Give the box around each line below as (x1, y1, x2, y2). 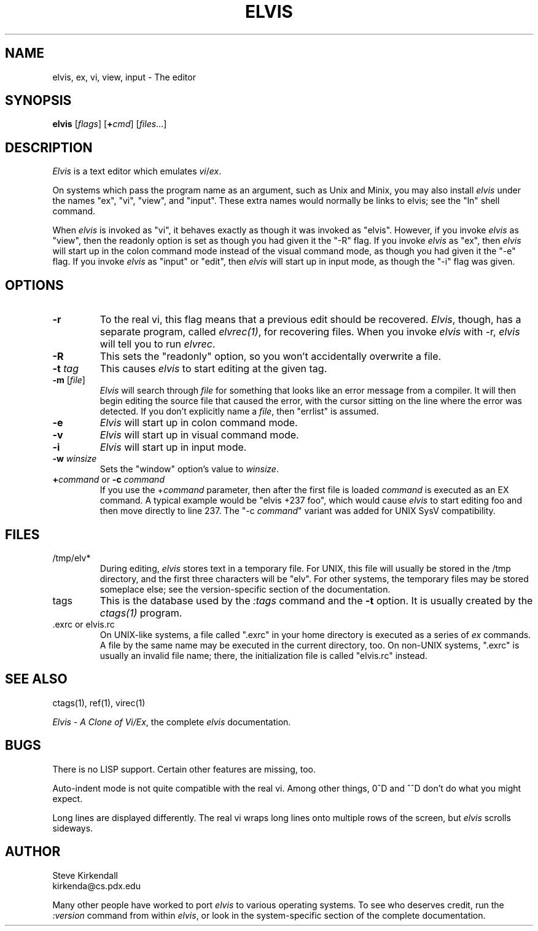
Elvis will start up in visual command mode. (99, 429, 299, 442)
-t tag (52, 362, 79, 375)
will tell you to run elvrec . (99, 338, 216, 351)
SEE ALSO (5, 671, 68, 687)
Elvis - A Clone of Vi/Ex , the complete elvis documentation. (52, 716, 291, 727)
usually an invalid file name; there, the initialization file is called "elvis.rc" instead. (99, 650, 427, 661)
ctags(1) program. (99, 606, 182, 619)
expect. (52, 793, 83, 804)
